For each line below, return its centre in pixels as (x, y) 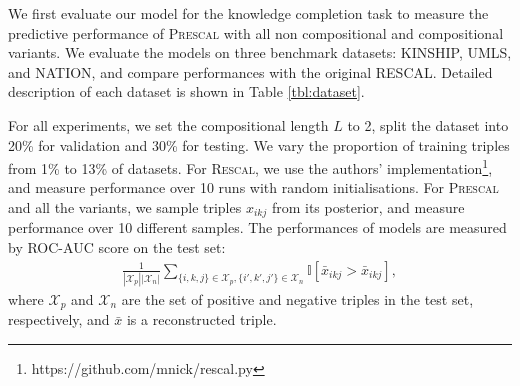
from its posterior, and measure (368, 207)
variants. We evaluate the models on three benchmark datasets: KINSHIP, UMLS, (260, 52)
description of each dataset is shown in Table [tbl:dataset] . (186, 91)
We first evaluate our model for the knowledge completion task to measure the (248, 13)
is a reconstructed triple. (201, 319)
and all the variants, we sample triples (125, 207)
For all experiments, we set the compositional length (168, 124)
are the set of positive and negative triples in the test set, (297, 298)
